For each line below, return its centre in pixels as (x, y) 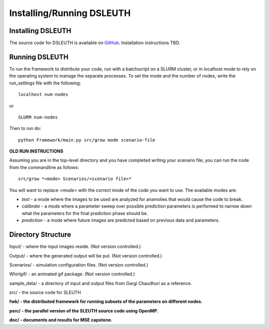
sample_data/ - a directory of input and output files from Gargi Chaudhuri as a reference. (101, 283)
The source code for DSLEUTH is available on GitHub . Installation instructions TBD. (95, 43)
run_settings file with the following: (45, 83)
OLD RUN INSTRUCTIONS (36, 151)
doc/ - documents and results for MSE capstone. (61, 320)
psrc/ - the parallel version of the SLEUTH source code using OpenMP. (84, 310)
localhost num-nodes (43, 94)
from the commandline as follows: (44, 167)
